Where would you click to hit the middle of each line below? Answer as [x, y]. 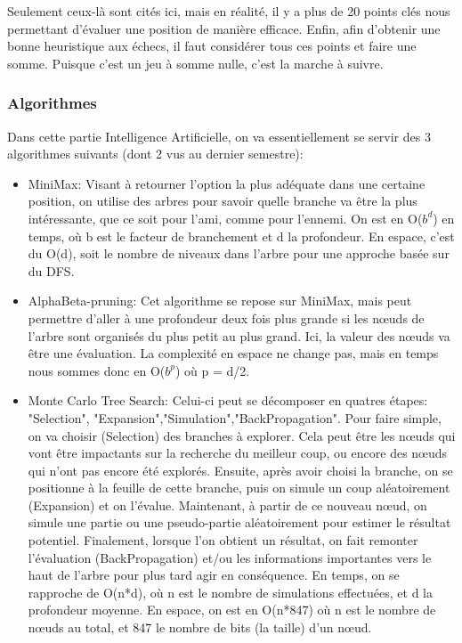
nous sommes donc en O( [97, 370]
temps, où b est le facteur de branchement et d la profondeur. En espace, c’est [241, 236]
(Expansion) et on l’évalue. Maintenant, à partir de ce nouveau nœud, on [227, 505]
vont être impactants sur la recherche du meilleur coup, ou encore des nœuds [238, 453]
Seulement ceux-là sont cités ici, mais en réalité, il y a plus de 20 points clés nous [229, 11]
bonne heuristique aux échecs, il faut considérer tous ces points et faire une [212, 46]
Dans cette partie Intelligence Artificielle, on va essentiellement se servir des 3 [219, 136]
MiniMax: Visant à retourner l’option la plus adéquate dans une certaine [227, 183]
